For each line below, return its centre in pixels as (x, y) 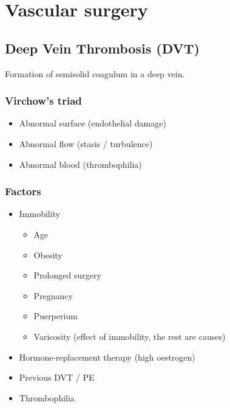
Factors (23, 191)
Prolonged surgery (67, 275)
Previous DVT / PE (57, 377)
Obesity (48, 254)
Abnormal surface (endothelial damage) (93, 123)
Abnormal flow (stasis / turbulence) (86, 143)
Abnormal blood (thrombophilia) (80, 164)
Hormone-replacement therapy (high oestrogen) (107, 357)
